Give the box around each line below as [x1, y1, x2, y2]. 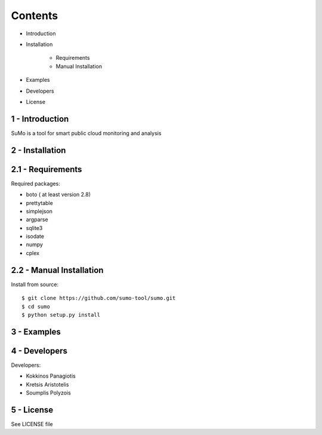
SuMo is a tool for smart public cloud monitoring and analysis [11, 129, 162, 137]
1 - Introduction [11, 114, 69, 124]
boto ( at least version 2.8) [26, 191, 91, 198]
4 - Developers [11, 345, 68, 356]
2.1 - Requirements [11, 164, 82, 174]
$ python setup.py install [21, 311, 101, 318]
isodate [26, 233, 45, 240]
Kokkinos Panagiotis [26, 372, 76, 379]
